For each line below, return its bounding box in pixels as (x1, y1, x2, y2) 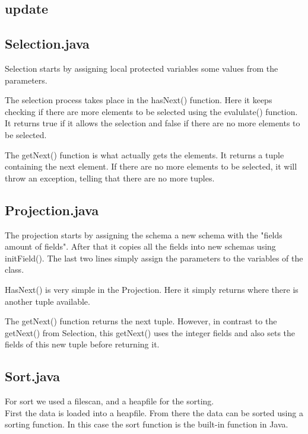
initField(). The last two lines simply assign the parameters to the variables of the (5, 251, 303, 264)
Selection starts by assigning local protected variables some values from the (5, 62, 278, 74)
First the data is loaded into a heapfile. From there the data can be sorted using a (5, 406, 303, 419)
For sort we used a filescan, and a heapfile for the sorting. (5, 395, 214, 407)
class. (5, 263, 24, 276)
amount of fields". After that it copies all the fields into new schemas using (5, 240, 276, 253)
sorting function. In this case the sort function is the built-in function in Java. (5, 418, 288, 430)
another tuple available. (5, 295, 90, 307)
